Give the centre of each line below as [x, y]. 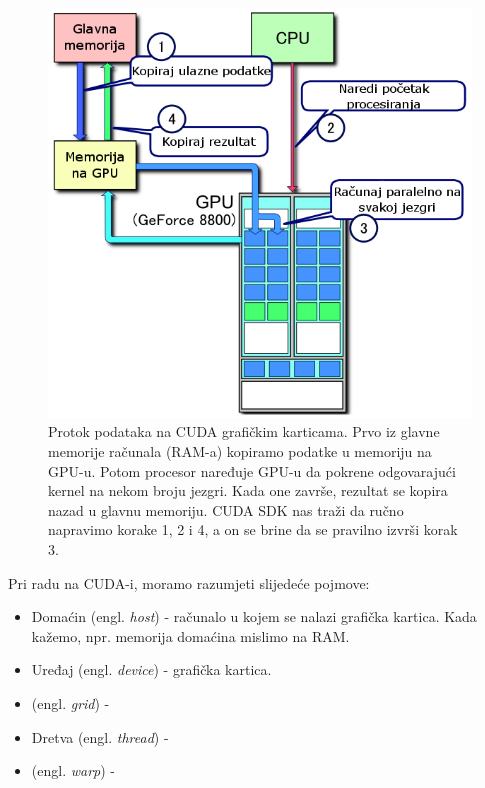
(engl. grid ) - [70, 702]
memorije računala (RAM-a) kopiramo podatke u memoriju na [240, 451]
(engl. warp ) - [73, 770]
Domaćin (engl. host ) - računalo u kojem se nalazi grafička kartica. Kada [254, 616]
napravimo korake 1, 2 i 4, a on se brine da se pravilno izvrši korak [253, 529]
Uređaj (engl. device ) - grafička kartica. [151, 669]
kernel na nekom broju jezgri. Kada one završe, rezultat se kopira [248, 490]
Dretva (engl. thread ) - [100, 736]
